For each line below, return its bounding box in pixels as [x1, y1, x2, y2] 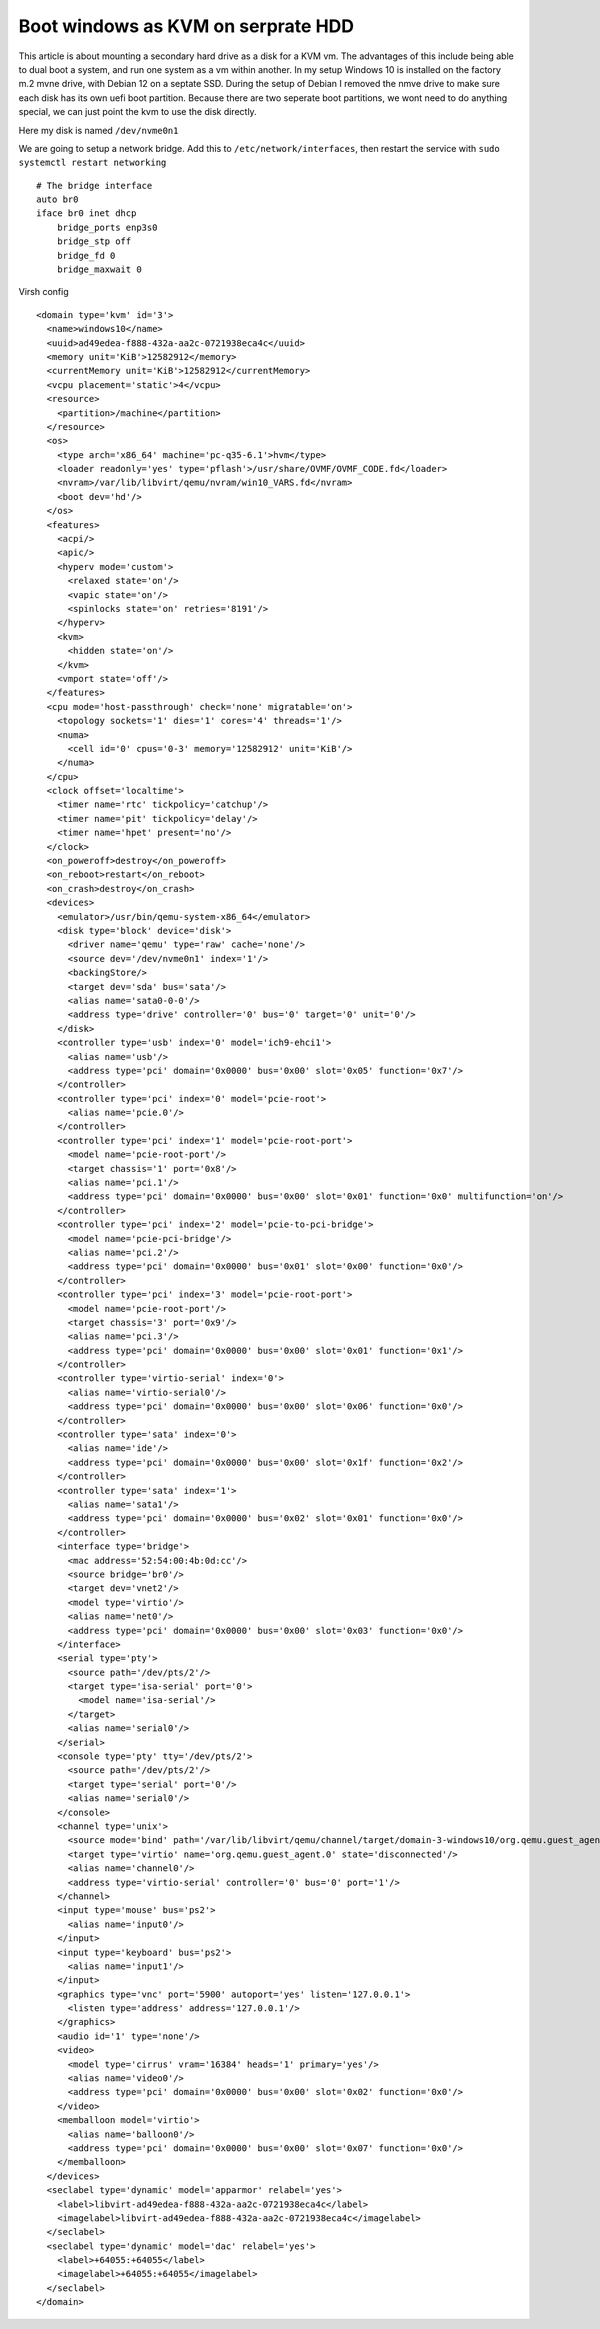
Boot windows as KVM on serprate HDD [18, 15, 355, 37]
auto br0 [36, 194, 79, 205]
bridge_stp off [56, 236, 132, 247]
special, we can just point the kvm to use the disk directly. [18, 106, 257, 118]
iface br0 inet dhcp [36, 208, 137, 219]
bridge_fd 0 [56, 250, 116, 261]
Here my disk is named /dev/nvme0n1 [18, 124, 179, 136]
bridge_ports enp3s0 [56, 221, 158, 233]
